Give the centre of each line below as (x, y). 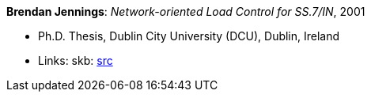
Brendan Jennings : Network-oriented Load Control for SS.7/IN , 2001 (186, 11)
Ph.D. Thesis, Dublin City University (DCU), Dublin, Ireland (189, 36)
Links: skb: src (76, 60)
